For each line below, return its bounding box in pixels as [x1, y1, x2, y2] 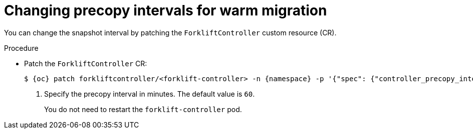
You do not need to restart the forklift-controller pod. [44, 105, 242, 114]
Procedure [4, 43, 39, 52]
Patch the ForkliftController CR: [24, 59, 147, 68]
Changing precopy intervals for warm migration [4, 2, 327, 19]
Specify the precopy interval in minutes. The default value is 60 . [44, 89, 255, 98]
